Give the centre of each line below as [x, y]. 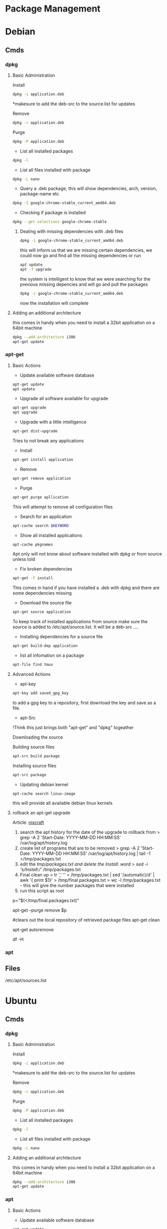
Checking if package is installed [53, 213]
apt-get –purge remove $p [39, 910]
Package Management [53, 9]
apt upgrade [25, 412]
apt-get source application [41, 612]
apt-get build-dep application [45, 646]
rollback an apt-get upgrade [41, 812]
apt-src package [29, 775]
